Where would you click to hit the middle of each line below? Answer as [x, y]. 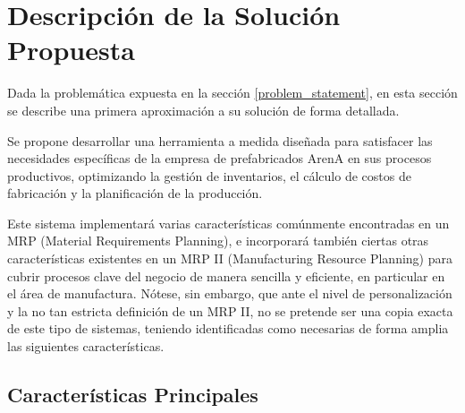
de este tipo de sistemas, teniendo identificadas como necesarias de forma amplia [228, 328]
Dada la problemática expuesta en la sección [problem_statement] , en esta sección [232, 93]
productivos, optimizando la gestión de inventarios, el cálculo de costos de [209, 175]
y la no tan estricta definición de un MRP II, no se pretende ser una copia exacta [230, 310]
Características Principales [133, 395]
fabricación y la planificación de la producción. [135, 193]
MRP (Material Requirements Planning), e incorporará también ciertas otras [218, 241]
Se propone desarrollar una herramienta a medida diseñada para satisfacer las [220, 140]
